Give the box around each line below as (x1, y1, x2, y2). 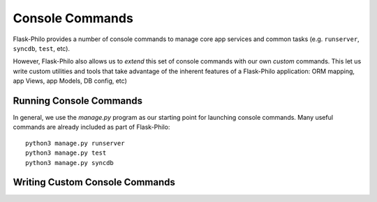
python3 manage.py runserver (25, 139, 125, 147)
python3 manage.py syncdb (25, 159, 114, 166)
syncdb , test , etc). (13, 44, 70, 52)
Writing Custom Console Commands (13, 176, 176, 188)
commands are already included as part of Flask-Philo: (13, 123, 170, 132)
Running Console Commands (13, 95, 143, 107)
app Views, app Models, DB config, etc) (13, 77, 127, 85)
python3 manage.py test (25, 149, 107, 157)
